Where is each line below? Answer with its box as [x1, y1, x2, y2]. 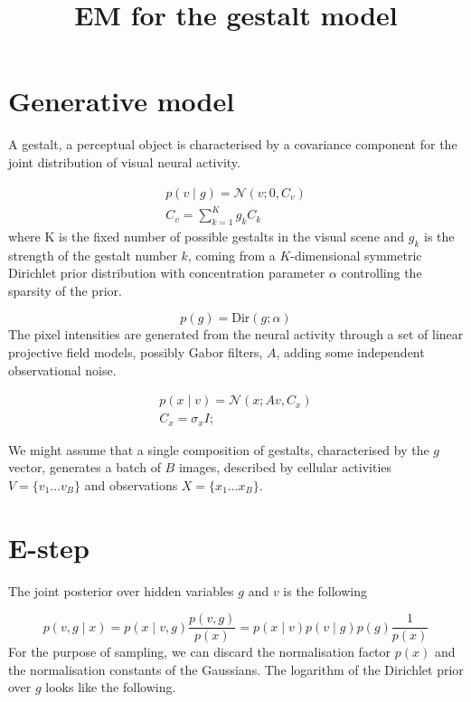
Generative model [8, 82, 235, 119]
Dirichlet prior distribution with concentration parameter [8, 263, 325, 282]
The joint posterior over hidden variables [8, 581, 234, 600]
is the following [283, 581, 367, 600]
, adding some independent [276, 343, 425, 362]
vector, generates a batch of [8, 458, 161, 477]
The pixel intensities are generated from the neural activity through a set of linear [8, 325, 464, 344]
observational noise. [8, 360, 117, 379]
